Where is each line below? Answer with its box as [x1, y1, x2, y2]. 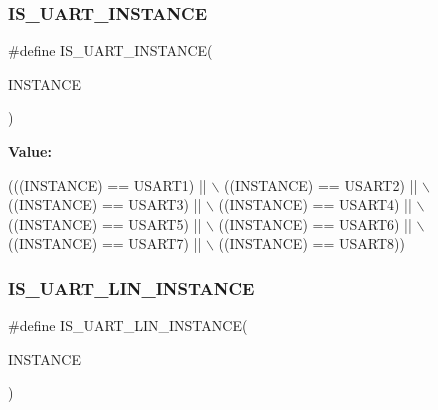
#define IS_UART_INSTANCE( [8, 40, 213, 61]
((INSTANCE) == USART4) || [218, 194, 412, 215]
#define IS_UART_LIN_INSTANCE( [8, 315, 248, 336]
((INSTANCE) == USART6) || [218, 213, 412, 234]
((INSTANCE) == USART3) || [8, 194, 202, 215]
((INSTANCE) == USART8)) [218, 233, 405, 254]
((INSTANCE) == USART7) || [8, 233, 202, 254]
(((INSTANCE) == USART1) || [8, 174, 207, 195]
